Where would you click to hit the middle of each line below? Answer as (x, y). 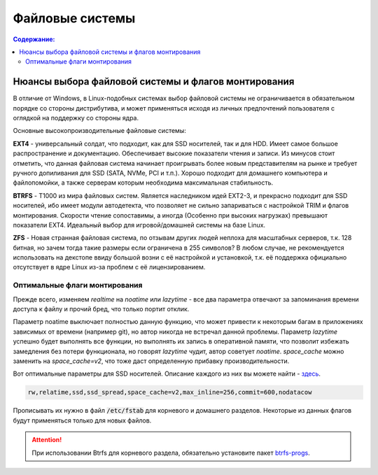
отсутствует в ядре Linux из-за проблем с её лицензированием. (109, 267)
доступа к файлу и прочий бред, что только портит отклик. (101, 309)
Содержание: (34, 39)
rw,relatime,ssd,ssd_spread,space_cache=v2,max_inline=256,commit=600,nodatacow (170, 392)
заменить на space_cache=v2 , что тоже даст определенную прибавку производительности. (151, 361)
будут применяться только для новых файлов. (82, 420)
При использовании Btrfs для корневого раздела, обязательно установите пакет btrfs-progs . (171, 453)
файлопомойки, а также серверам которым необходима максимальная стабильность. (143, 183)
